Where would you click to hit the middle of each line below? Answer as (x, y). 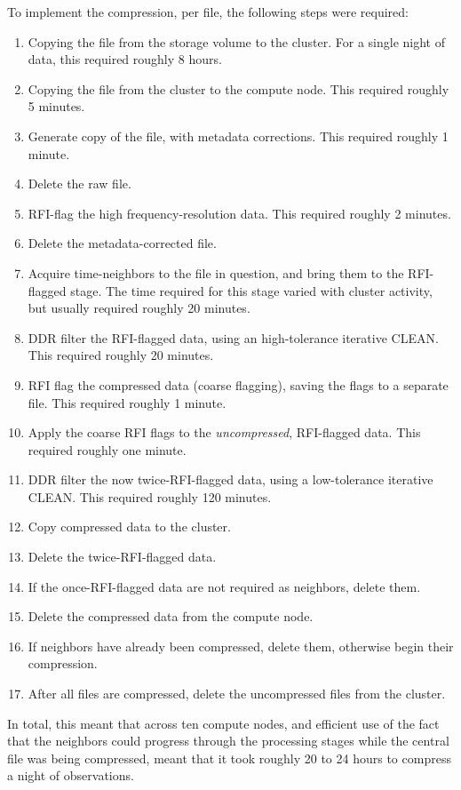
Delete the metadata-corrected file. (122, 243)
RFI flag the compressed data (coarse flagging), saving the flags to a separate (238, 384)
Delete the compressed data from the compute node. (171, 616)
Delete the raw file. (79, 184)
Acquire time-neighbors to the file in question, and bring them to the (216, 272)
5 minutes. (56, 106)
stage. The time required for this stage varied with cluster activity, (251, 290)
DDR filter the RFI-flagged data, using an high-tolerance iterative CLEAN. (233, 337)
